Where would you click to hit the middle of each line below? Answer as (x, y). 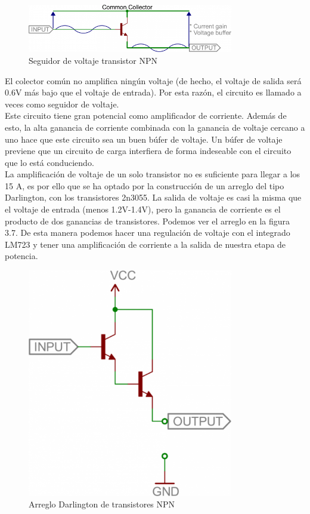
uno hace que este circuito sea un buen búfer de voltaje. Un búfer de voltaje (144, 139)
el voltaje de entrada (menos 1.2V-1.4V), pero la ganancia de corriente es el (143, 209)
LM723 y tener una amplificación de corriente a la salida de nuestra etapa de (145, 244)
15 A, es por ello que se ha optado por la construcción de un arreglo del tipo (145, 185)
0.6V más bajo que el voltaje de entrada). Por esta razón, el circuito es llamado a (153, 92)
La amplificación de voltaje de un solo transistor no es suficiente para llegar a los (153, 174)
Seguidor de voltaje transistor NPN (93, 60)
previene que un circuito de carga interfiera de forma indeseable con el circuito (148, 151)
